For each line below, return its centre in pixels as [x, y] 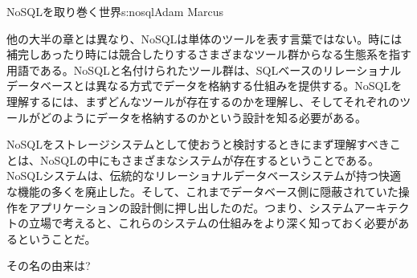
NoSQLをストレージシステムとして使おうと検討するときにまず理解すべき [198, 144]
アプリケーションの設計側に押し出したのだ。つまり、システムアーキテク [219, 207]
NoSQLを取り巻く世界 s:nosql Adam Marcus [115, 11]
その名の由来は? [49, 266]
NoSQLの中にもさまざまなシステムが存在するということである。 [209, 159]
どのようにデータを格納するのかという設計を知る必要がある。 [203, 117]
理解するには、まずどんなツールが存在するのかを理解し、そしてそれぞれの [203, 101]
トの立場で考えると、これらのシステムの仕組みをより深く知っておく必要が [202, 223]
